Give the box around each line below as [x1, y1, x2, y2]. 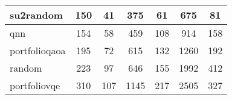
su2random [10, 8, 63, 22]
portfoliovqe [10, 78, 60, 92]
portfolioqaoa [10, 43, 66, 57]
